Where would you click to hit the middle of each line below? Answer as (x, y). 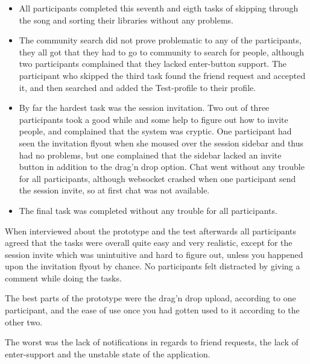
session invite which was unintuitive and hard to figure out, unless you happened (154, 254)
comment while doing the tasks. (63, 278)
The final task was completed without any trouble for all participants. (148, 210)
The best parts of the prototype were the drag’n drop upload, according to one (150, 298)
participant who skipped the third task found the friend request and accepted (162, 75)
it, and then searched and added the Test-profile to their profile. (138, 87)
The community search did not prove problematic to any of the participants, (160, 40)
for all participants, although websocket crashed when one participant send (157, 178)
